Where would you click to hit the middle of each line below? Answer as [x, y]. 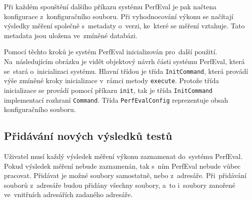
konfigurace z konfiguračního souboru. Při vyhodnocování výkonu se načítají [119, 16]
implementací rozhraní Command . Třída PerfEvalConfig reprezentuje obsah [116, 100]
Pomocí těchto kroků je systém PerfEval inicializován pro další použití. [111, 52]
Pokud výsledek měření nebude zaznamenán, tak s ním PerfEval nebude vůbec [122, 166]
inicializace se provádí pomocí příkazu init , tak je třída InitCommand [108, 90]
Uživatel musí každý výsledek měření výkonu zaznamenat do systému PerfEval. [123, 156]
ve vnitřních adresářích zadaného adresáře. [68, 194]
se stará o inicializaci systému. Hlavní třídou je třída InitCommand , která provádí [126, 71]
